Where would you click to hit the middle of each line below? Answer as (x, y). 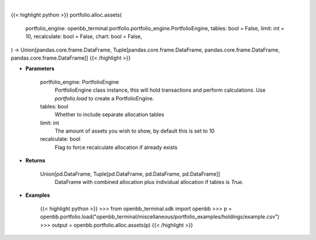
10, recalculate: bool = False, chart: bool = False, (84, 36)
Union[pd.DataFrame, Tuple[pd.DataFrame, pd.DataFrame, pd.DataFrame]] (130, 174)
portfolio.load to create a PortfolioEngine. (104, 98)
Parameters (40, 69)
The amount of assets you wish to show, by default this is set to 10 (135, 131)
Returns (35, 161)
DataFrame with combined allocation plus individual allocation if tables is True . (149, 182)
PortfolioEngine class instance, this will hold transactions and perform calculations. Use (160, 90)
